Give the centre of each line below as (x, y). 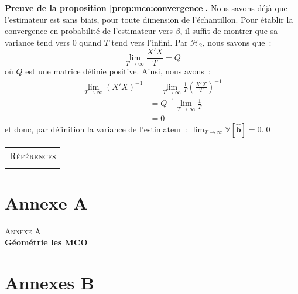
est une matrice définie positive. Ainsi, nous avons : (118, 71)
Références (33, 155)
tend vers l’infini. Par (150, 42)
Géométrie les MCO (46, 242)
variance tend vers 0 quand (53, 42)
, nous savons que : (237, 42)
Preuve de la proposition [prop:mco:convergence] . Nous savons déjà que (146, 8)
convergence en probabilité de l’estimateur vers (89, 31)
